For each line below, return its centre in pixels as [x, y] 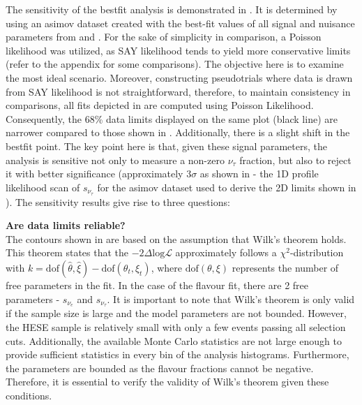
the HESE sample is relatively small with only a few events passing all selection [176, 327]
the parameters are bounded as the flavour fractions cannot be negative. [160, 368]
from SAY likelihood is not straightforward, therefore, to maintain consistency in [178, 91]
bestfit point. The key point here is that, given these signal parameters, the [166, 146]
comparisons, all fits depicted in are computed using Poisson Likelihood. [160, 105]
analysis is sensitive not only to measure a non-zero [115, 160]
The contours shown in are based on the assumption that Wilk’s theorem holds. [176, 238]
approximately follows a [226, 252]
